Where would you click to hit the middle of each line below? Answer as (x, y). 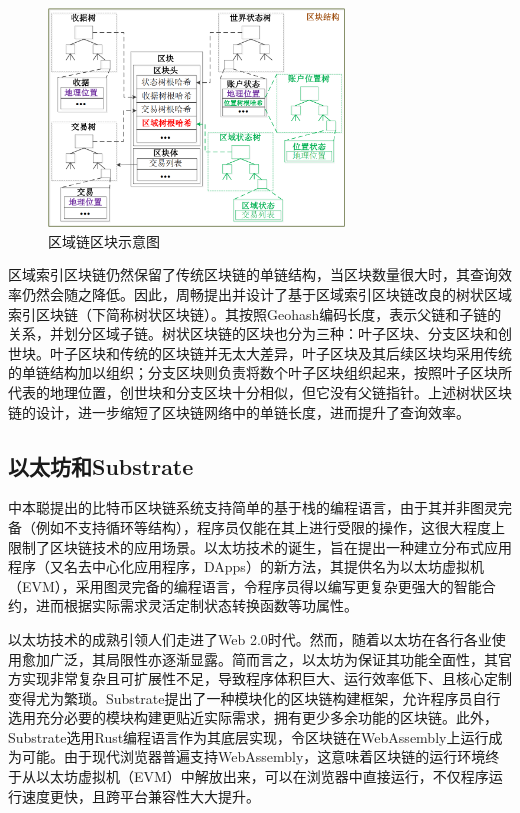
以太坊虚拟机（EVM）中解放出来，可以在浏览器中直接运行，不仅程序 (262, 776)
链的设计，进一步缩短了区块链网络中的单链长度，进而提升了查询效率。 (239, 411)
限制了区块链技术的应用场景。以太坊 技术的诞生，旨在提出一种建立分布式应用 (260, 546)
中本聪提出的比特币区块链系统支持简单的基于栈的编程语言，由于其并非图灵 (253, 507)
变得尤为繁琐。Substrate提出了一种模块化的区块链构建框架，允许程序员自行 (254, 697)
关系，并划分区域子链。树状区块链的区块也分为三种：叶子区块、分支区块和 (253, 333)
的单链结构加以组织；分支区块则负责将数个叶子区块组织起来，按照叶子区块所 (260, 372)
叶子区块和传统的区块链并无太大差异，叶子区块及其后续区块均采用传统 (280, 352)
